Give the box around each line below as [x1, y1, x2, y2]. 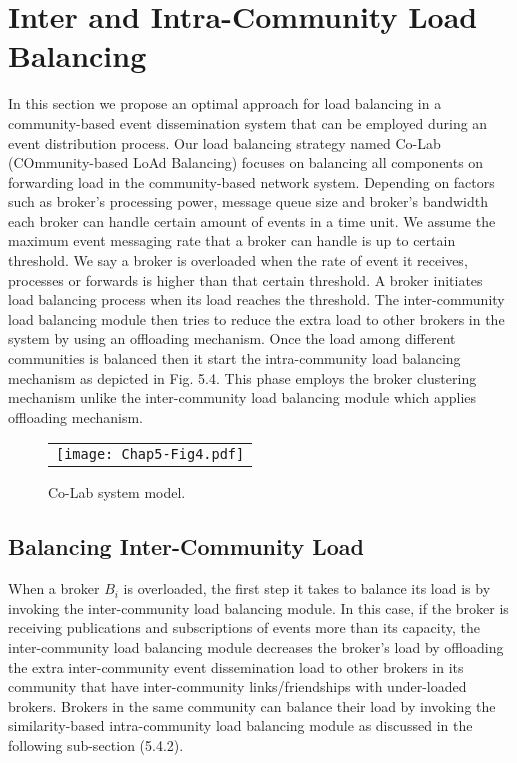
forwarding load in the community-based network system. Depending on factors [8, 171, 495, 192]
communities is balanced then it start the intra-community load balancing [8, 348, 461, 369]
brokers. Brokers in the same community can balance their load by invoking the [8, 695, 496, 716]
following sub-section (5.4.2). [8, 734, 184, 755]
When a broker [8, 578, 100, 599]
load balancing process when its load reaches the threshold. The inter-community [8, 289, 505, 310]
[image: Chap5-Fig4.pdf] [56, 446, 245, 463]
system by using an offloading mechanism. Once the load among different [8, 328, 456, 349]
